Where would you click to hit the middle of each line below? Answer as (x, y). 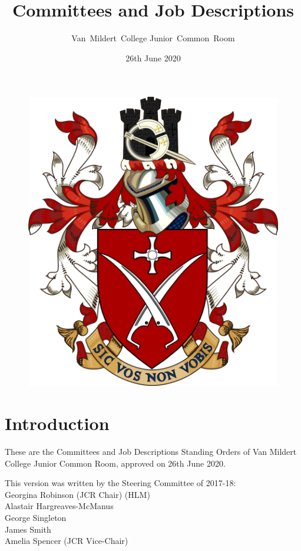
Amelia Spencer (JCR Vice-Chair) (67, 541)
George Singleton (36, 518)
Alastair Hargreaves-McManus (59, 506)
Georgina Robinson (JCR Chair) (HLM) (77, 494)
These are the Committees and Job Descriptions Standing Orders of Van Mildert (151, 452)
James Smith (28, 529)
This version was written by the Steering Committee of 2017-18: (120, 483)
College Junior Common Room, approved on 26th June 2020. (115, 463)
